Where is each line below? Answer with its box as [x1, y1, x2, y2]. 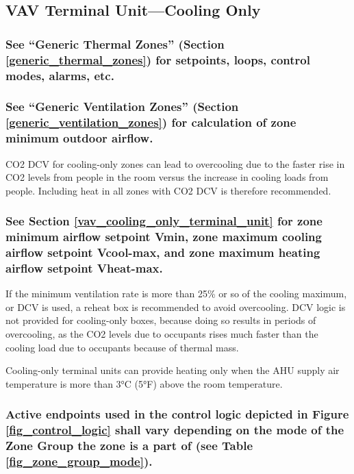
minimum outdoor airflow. [5, 129, 153, 147]
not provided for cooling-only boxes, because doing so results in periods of [5, 313, 316, 327]
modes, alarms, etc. [5, 66, 114, 84]
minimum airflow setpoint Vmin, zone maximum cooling [5, 228, 322, 245]
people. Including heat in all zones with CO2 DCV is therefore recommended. [5, 183, 331, 197]
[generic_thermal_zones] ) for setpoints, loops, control [5, 51, 310, 68]
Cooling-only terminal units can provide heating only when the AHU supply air [5, 363, 340, 377]
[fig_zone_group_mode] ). [5, 453, 153, 470]
